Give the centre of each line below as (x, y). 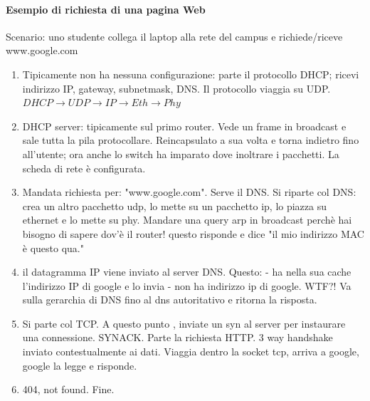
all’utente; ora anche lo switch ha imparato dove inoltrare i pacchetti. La (181, 153)
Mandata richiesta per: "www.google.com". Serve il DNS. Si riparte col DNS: (189, 192)
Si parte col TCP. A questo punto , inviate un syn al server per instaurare (184, 323)
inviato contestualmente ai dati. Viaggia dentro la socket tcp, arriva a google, (191, 351)
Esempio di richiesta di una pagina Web (106, 9)
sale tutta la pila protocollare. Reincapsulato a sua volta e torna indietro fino (191, 140)
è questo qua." (53, 248)
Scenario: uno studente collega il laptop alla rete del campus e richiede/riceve (174, 36)
